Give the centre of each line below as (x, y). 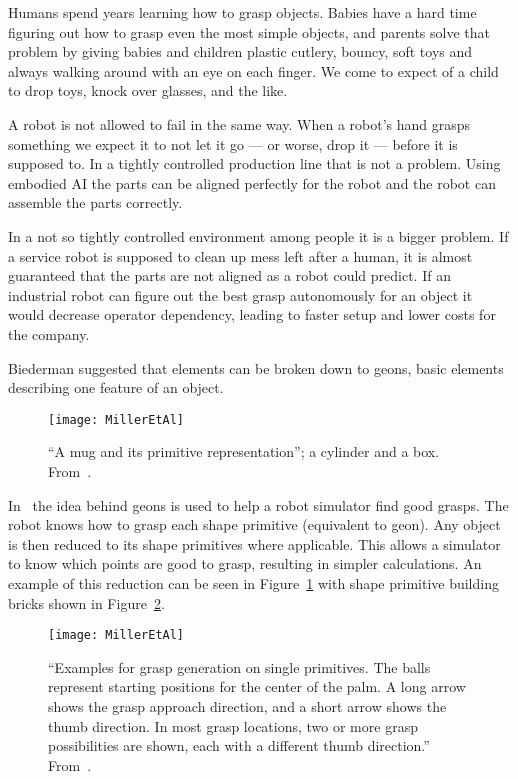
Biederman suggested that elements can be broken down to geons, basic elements (256, 367)
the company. (49, 333)
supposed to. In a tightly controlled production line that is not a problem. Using (254, 163)
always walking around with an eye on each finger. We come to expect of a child (253, 70)
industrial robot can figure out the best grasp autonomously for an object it (240, 294)
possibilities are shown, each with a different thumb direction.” (239, 745)
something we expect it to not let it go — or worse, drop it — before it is (233, 143)
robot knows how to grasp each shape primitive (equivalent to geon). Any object (254, 524)
